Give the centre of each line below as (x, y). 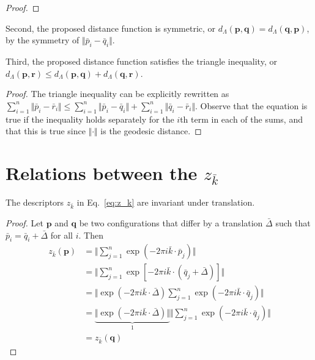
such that (293, 222)
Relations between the (102, 172)
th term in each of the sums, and (241, 119)
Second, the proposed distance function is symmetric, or (111, 28)
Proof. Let (24, 222)
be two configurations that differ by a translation (171, 222)
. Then (91, 235)
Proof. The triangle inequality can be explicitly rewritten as (117, 94)
